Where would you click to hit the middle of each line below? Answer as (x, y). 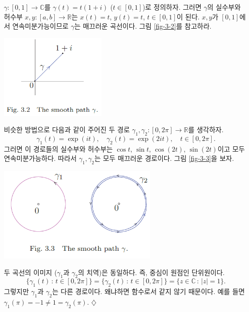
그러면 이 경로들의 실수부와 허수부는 (58, 148)
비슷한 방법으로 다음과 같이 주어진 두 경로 (67, 130)
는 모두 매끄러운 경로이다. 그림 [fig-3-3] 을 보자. (164, 158)
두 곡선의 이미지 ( (31, 272)
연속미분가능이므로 (40, 26)
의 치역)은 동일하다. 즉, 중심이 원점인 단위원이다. (151, 272)
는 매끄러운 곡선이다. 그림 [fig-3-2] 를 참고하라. (143, 26)
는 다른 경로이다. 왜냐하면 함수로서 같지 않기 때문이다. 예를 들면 (148, 291)
